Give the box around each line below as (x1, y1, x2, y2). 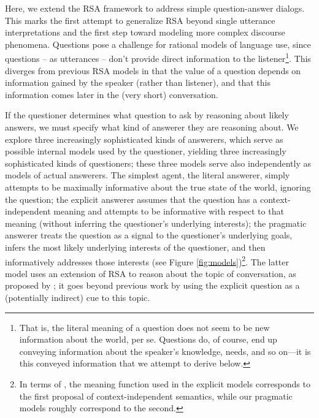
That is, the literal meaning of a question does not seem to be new (19, 321, 270, 333)
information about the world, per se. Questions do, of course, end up (19, 333, 277, 346)
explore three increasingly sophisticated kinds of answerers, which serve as (5, 132, 283, 145)
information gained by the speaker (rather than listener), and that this (5, 76, 271, 89)
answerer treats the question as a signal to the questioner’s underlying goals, (5, 229, 293, 241)
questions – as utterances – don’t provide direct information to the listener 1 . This (5, 50, 311, 65)
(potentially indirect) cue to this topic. (5, 291, 150, 303)
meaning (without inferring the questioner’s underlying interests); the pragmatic (5, 216, 307, 229)
